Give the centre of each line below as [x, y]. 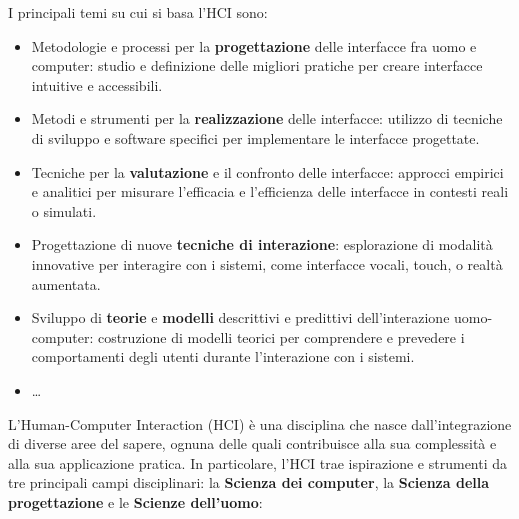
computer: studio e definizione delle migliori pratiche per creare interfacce [257, 65]
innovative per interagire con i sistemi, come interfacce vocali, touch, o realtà [267, 263]
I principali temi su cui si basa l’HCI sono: [138, 12]
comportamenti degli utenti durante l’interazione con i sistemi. [223, 356]
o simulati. [64, 210]
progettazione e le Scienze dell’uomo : [135, 501]
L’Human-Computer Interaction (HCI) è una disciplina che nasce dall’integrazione [260, 423]
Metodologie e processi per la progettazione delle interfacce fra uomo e [254, 45]
